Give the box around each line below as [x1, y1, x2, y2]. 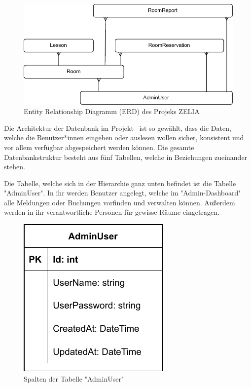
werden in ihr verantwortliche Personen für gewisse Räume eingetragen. [4, 207, 219, 217]
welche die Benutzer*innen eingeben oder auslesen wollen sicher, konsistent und [4, 132, 244, 143]
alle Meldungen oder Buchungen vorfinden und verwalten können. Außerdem [4, 197, 235, 207]
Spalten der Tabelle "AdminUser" [24, 373, 124, 384]
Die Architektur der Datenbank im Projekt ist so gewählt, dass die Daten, [4, 122, 231, 133]
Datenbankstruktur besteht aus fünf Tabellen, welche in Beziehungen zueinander [4, 152, 248, 162]
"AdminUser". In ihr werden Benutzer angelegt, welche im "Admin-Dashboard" [4, 188, 241, 198]
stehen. [4, 161, 25, 172]
